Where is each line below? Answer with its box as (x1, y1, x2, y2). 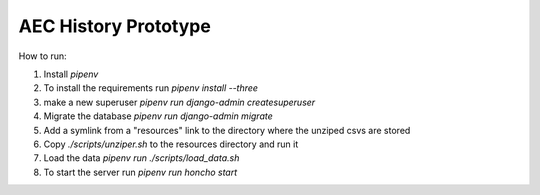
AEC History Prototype (18, 15, 212, 37)
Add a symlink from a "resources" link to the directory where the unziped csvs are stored (43, 124, 411, 136)
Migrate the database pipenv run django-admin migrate (43, 110, 274, 122)
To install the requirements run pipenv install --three (43, 82, 259, 94)
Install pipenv (43, 68, 99, 80)
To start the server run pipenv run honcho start (43, 166, 238, 178)
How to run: (18, 50, 67, 62)
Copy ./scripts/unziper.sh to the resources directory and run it (43, 138, 299, 150)
